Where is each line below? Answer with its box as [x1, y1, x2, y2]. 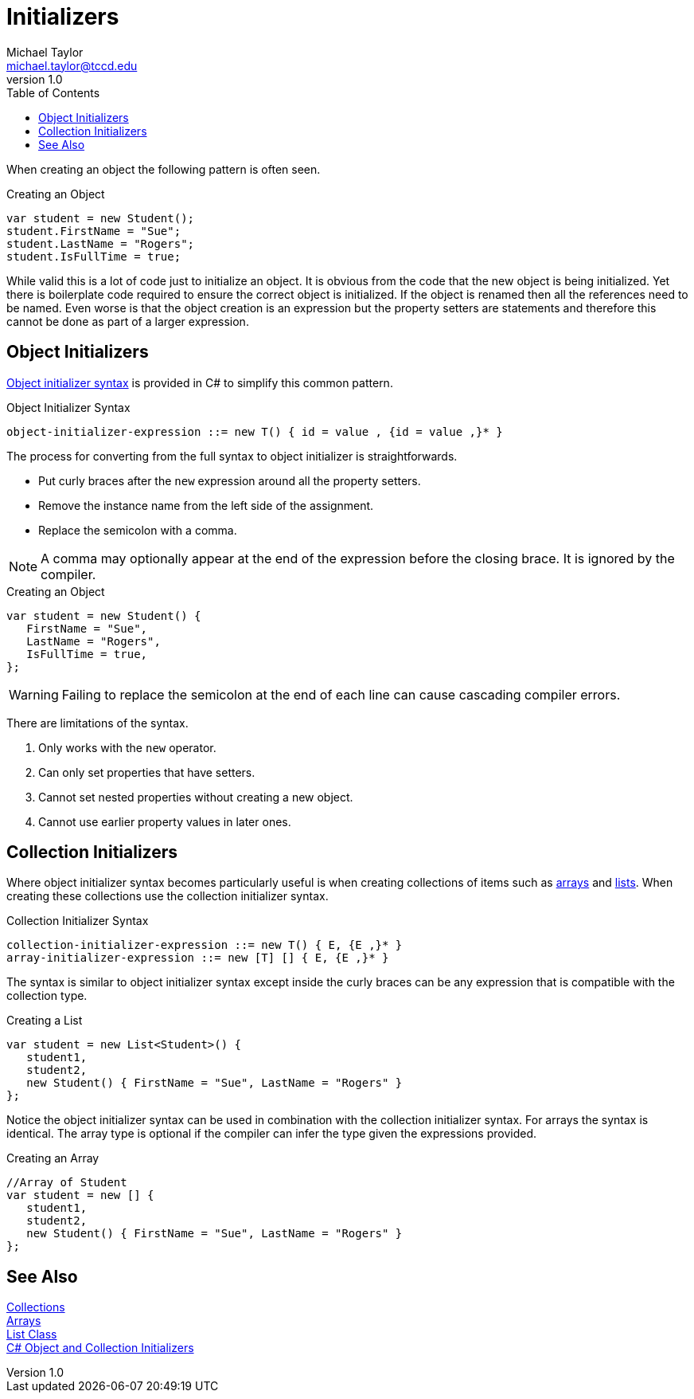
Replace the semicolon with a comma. [38, 523, 237, 537]
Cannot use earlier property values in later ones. [38, 814, 291, 829]
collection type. [6, 989, 88, 1003]
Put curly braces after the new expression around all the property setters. [38, 473, 421, 488]
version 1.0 [6, 72, 63, 86]
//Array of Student [6, 1176, 127, 1189]
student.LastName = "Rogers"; [6, 237, 195, 250]
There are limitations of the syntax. [6, 715, 189, 730]
